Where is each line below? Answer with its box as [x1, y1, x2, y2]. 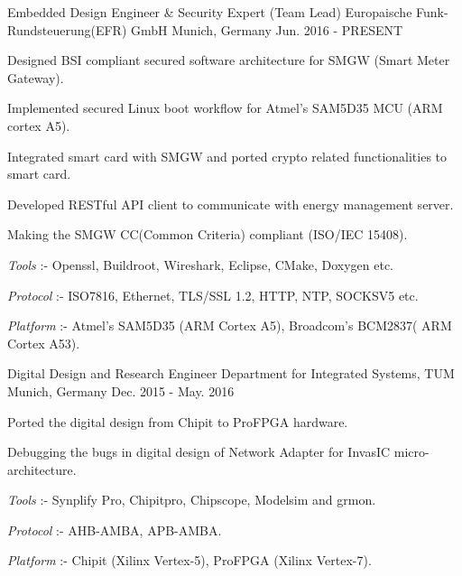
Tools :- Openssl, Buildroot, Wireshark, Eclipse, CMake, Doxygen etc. [7, 255, 393, 274]
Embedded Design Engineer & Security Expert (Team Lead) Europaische [7, 3, 412, 21]
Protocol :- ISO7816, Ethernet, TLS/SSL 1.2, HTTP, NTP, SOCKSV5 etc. [7, 285, 419, 304]
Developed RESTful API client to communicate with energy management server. [7, 194, 454, 213]
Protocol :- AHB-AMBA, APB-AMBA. [7, 520, 222, 539]
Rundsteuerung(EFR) [7, 20, 127, 39]
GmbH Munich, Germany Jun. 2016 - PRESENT [131, 20, 403, 39]
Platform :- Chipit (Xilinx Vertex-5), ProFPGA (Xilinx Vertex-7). [7, 551, 372, 570]
